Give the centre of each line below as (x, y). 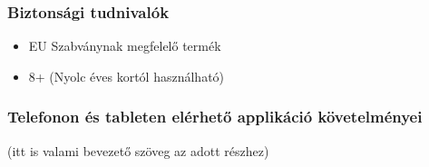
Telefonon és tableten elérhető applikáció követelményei (215, 117)
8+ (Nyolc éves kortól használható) (127, 76)
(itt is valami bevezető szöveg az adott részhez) (138, 150)
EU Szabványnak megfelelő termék (125, 46)
